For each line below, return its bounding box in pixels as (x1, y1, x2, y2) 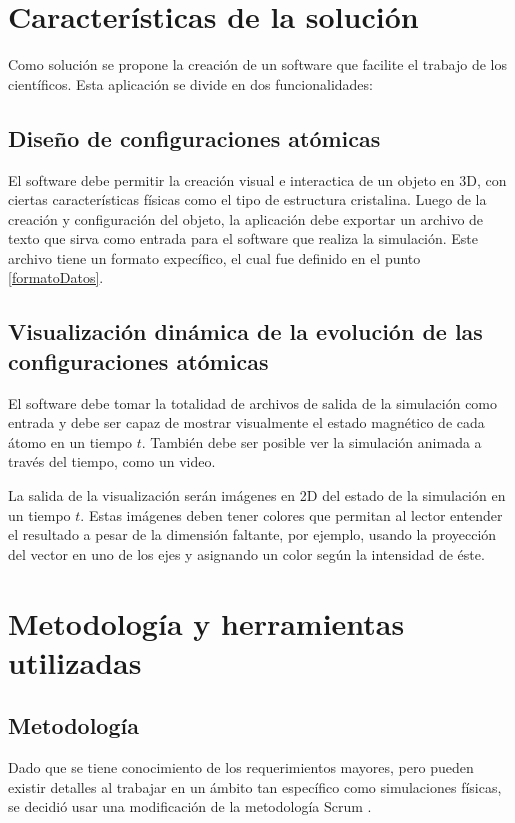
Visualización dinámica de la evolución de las (8, 316, 483, 347)
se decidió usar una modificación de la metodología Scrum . (8, 796, 372, 817)
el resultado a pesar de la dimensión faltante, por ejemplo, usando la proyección (8, 524, 497, 545)
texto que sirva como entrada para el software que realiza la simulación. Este (8, 228, 479, 249)
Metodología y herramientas (8, 602, 405, 643)
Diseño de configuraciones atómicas (8, 122, 381, 153)
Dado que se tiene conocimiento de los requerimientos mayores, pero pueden (8, 757, 474, 778)
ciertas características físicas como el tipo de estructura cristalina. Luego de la (8, 189, 487, 210)
